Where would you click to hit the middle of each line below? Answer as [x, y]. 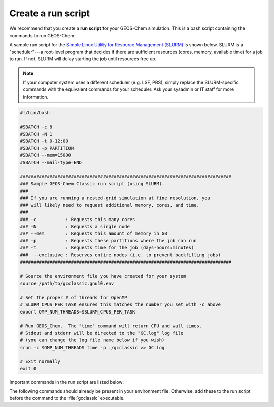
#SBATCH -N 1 [36, 134]
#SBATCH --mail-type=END [51, 162]
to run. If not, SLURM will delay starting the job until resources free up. [83, 59]
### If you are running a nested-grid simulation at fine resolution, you [115, 198]
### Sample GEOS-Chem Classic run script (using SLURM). [92, 184]
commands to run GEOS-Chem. [42, 35]
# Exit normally [40, 362]
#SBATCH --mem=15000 [45, 155]
